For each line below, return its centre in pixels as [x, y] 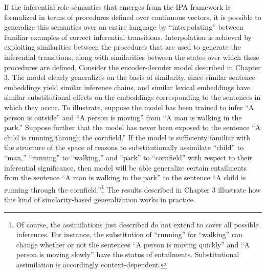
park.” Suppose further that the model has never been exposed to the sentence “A [132, 127]
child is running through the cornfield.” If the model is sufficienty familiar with [127, 137]
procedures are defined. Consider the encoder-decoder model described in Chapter [132, 67]
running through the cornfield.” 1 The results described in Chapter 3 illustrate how [132, 188]
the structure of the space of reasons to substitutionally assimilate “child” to [124, 147]
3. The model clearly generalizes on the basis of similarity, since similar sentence [130, 77]
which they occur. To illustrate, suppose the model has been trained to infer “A [129, 107]
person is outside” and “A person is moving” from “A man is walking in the [123, 117]
